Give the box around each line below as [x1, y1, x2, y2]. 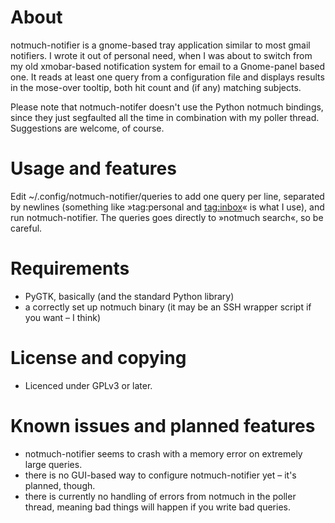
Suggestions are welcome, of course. [10, 122, 165, 134]
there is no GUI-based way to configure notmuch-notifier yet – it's [24, 469, 297, 481]
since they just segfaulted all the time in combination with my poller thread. [10, 111, 320, 123]
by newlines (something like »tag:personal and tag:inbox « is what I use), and [10, 201, 325, 213]
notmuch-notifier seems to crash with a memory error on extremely [24, 447, 303, 460]
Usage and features [10, 157, 177, 180]
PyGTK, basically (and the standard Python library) [24, 290, 235, 302]
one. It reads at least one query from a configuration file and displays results [10, 71, 325, 83]
